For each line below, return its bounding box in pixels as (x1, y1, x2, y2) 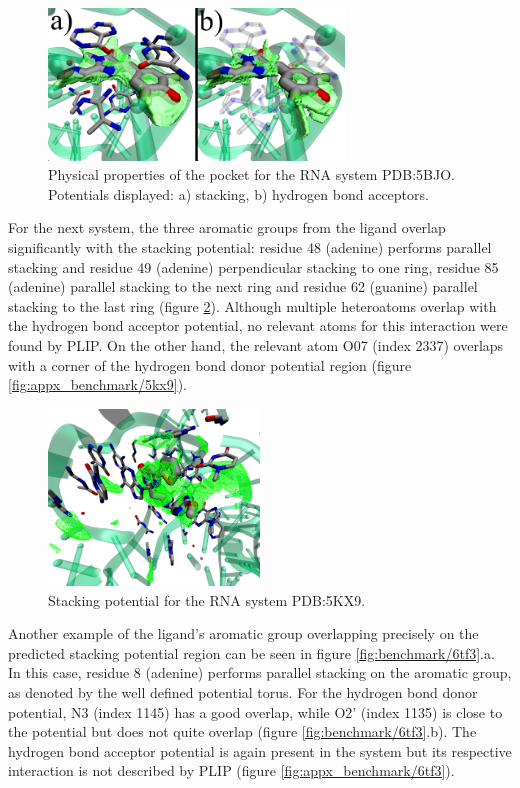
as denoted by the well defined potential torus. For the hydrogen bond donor (8, 681, 478, 702)
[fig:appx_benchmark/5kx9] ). (8, 374, 187, 395)
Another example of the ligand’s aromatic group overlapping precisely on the (8, 623, 479, 644)
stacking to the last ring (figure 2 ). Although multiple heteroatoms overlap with (8, 295, 497, 316)
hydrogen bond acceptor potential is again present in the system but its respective (8, 740, 512, 761)
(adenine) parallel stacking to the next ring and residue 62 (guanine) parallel (8, 276, 478, 297)
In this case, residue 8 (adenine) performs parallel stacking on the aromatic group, (8, 662, 512, 683)
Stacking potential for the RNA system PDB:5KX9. (48, 589, 366, 610)
